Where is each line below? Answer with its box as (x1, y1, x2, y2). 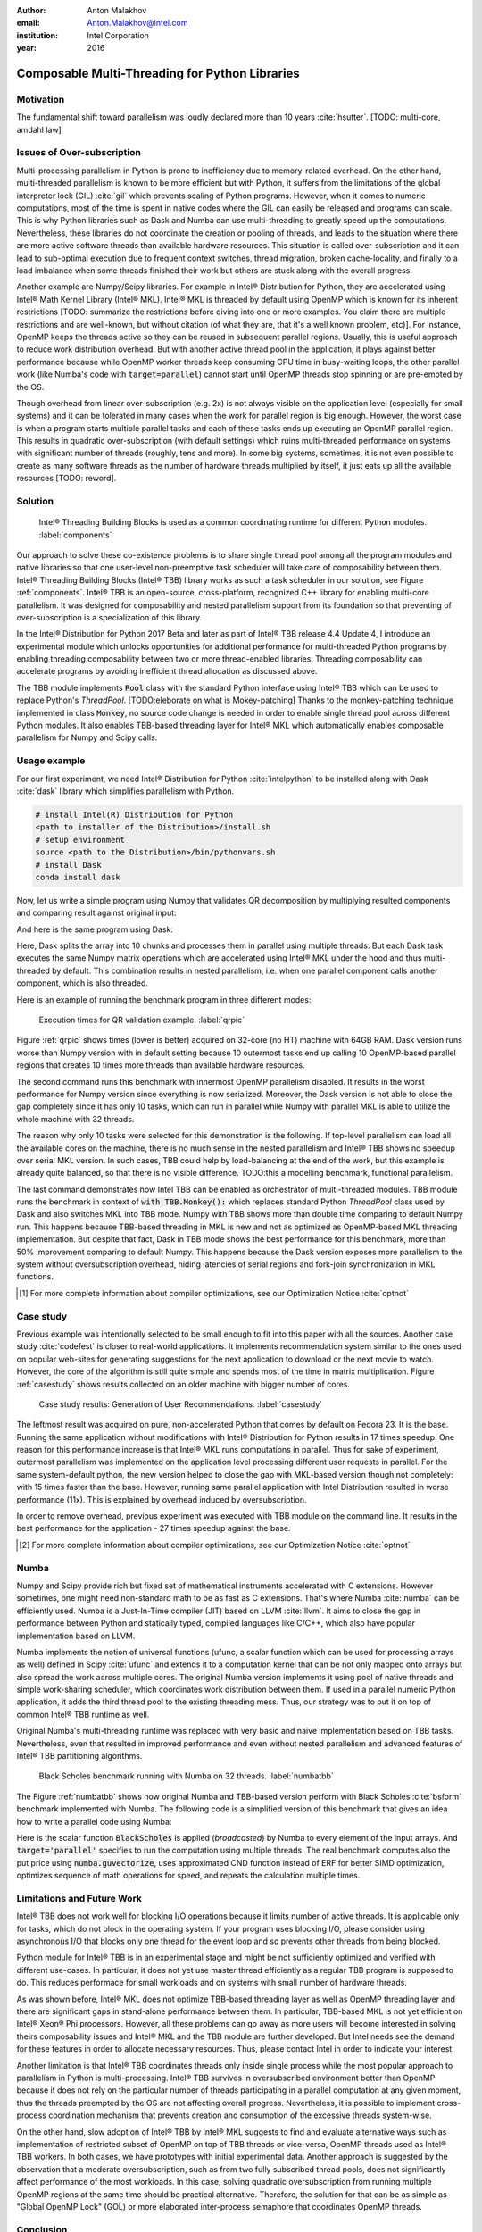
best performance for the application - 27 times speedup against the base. (16, 1523, 291, 1534)
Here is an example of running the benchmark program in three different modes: (16, 994, 312, 1004)
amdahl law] (16, 124, 62, 135)
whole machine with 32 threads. (16, 1113, 135, 1124)
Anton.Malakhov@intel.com (87, 18, 188, 29)
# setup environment (35, 835, 125, 845)
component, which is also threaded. (16, 978, 149, 988)
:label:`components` (38, 529, 112, 540)
